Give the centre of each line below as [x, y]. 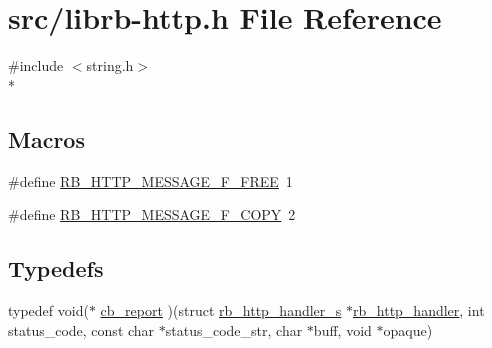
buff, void [342, 329]
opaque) [408, 329]
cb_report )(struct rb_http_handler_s [221, 309]
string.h [110, 65]
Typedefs [56, 268]
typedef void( [48, 309]
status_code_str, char [234, 329]
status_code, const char [81, 329]
